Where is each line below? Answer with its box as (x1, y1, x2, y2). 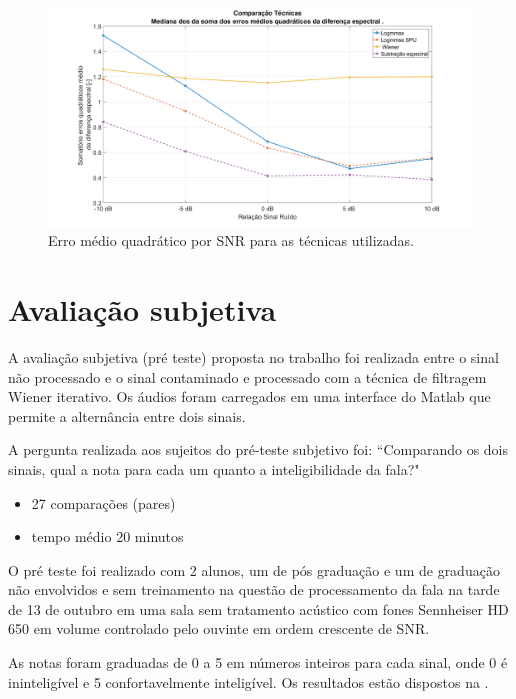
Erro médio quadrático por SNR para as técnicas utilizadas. (48, 230, 415, 251)
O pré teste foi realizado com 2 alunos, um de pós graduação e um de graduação (8, 559, 500, 580)
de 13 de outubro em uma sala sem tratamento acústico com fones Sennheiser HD (8, 598, 509, 619)
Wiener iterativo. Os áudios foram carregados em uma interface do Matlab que (8, 386, 491, 407)
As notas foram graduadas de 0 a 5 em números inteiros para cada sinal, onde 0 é (8, 652, 508, 673)
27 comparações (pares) (31, 492, 176, 513)
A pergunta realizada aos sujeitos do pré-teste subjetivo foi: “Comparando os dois (8, 439, 509, 460)
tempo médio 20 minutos (31, 526, 184, 547)
